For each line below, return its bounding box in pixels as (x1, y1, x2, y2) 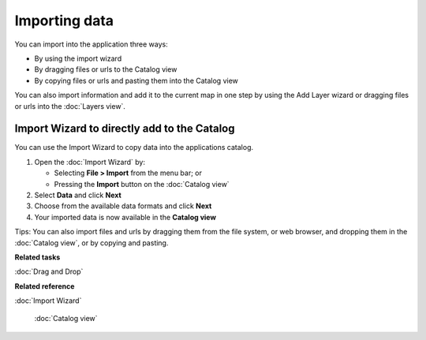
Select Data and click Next (34, 190, 121, 200)
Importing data (14, 12, 114, 29)
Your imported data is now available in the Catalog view (34, 212, 217, 222)
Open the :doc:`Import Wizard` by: (34, 157, 146, 166)
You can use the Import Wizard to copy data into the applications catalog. (14, 143, 254, 152)
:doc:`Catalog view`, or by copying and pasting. (14, 237, 169, 248)
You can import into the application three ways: (14, 39, 169, 49)
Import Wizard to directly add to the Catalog (14, 122, 236, 136)
